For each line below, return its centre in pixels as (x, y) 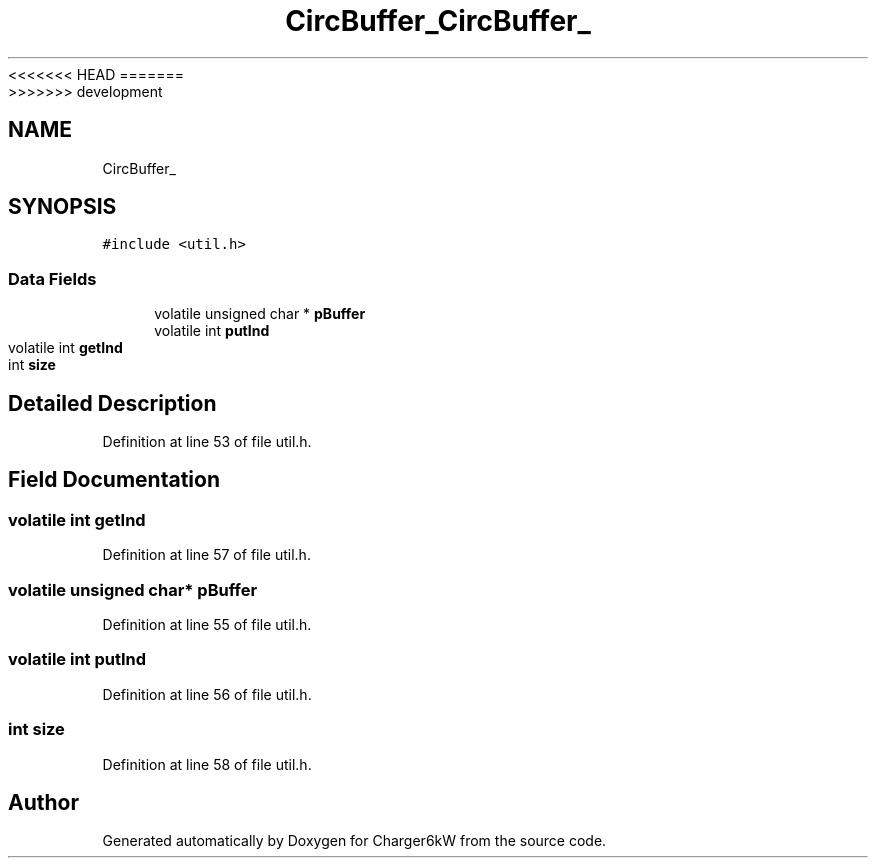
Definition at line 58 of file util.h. (207, 764)
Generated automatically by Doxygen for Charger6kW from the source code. (354, 841)
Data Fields (52, 278)
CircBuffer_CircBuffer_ (438, 21)
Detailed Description (112, 403)
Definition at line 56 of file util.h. (207, 694)
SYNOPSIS (62, 207)
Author (43, 802)
